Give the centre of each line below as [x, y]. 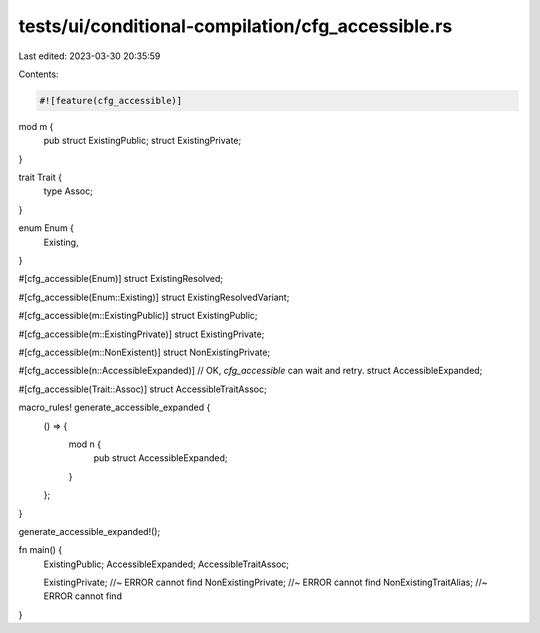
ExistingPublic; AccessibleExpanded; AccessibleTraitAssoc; [166, 564]
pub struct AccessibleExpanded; [160, 458]
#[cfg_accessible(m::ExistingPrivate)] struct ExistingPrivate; [141, 334]
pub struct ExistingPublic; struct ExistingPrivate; [142, 141]
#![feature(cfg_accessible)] [111, 100]
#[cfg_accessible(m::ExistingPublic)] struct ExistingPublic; [138, 316]
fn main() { [40, 550]
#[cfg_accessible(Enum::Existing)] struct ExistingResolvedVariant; [154, 297]
